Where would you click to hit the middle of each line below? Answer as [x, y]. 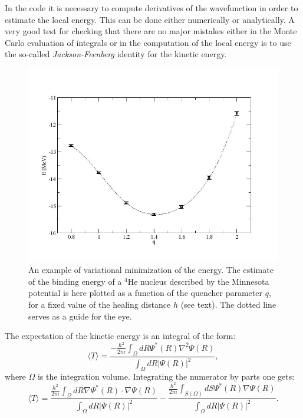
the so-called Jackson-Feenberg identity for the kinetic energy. [116, 54]
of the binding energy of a [75, 281]
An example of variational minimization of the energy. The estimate [151, 270]
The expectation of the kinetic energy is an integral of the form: [120, 336]
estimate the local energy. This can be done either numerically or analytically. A [150, 19]
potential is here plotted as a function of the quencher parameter [145, 293]
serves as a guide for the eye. [80, 316]
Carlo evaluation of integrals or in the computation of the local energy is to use [148, 42]
